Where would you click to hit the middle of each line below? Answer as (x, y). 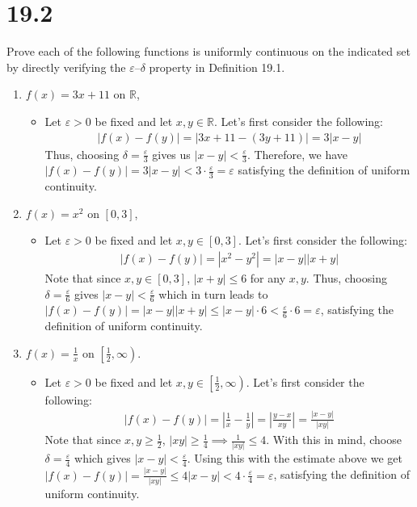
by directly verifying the (66, 67)
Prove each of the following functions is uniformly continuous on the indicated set (208, 51)
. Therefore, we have (297, 154)
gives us (171, 154)
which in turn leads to (213, 293)
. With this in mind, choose (334, 440)
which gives (103, 458)
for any (268, 278)
